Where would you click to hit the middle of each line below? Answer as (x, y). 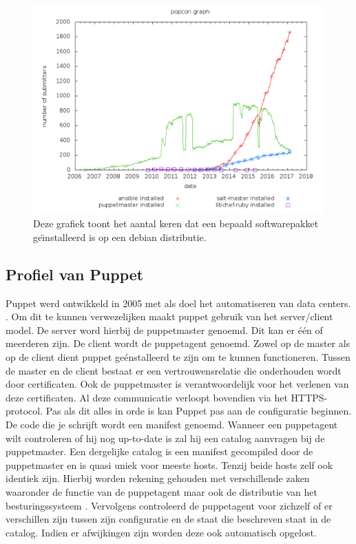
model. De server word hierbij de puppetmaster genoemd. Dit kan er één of (164, 329)
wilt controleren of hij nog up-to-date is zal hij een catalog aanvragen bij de (165, 438)
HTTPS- (309, 397)
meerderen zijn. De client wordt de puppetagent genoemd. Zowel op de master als (178, 343)
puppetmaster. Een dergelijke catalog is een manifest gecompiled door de (159, 451)
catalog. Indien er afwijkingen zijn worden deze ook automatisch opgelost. (161, 532)
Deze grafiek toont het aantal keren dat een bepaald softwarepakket (176, 223)
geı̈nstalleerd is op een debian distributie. (120, 237)
